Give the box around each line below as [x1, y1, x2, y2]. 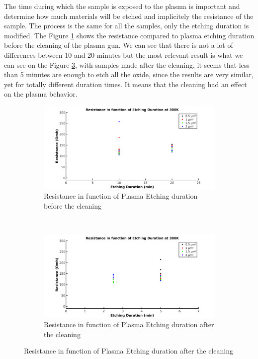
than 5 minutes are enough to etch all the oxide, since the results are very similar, [4, 69, 254, 80]
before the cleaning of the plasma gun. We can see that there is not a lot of [4, 40, 233, 50]
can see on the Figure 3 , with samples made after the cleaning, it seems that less [4, 59, 250, 70]
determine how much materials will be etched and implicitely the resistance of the [4, 10, 254, 21]
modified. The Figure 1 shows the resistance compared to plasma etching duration [4, 30, 255, 40]
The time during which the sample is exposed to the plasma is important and [4, 1, 240, 11]
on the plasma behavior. [4, 89, 78, 99]
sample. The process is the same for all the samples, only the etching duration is [4, 20, 249, 31]
